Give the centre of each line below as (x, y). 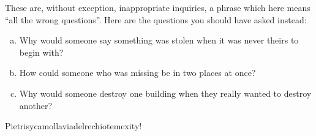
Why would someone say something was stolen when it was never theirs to (159, 40)
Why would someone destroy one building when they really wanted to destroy (165, 93)
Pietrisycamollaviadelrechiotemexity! (73, 126)
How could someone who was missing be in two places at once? (137, 73)
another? (36, 105)
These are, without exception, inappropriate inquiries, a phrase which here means (158, 7)
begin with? (41, 52)
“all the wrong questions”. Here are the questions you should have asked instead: (156, 19)
